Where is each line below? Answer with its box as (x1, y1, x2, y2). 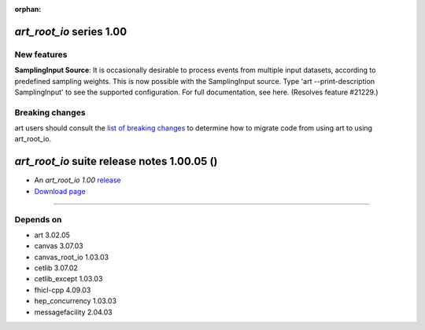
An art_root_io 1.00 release (34, 175, 121, 185)
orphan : (14, 5, 42, 13)
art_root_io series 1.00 (14, 24, 128, 38)
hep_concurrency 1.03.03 (34, 296, 117, 306)
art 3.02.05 (34, 230, 71, 240)
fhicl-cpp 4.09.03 (34, 285, 91, 295)
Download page (34, 186, 86, 196)
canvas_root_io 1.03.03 (34, 252, 109, 262)
